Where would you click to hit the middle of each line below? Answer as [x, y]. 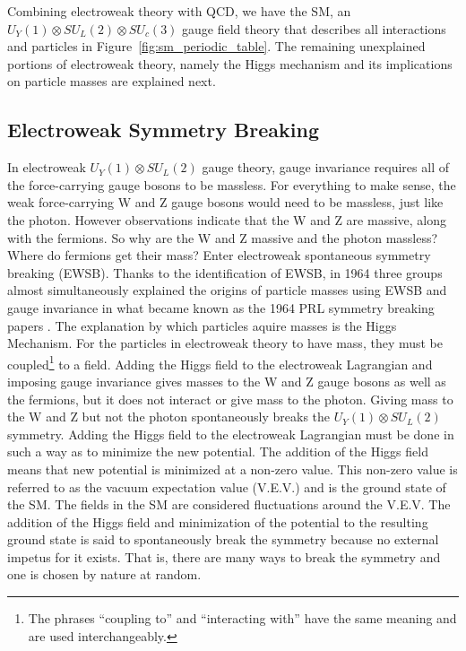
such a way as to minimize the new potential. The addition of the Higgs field [218, 451]
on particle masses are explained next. [112, 81]
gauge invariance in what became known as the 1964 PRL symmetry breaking [221, 307]
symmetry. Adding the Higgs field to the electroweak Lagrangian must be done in [231, 434]
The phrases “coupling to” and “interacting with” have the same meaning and [242, 618]
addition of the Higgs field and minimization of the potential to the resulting [218, 521]
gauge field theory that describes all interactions [314, 28]
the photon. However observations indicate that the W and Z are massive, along [227, 219]
